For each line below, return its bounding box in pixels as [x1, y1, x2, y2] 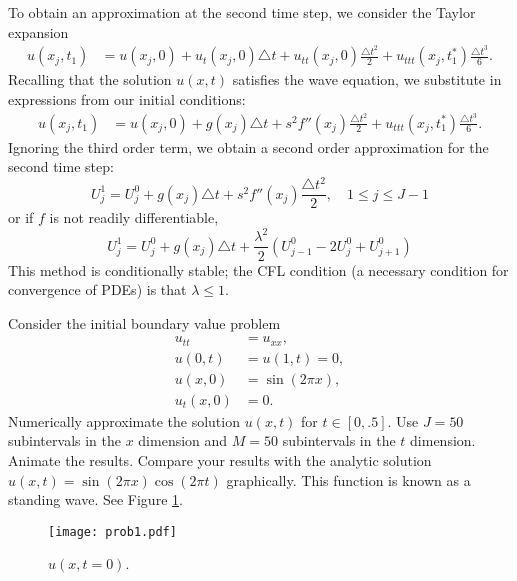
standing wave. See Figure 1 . [8, 489, 183, 510]
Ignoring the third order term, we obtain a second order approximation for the [8, 136, 489, 157]
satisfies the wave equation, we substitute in [232, 69, 502, 90]
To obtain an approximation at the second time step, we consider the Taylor [8, 2, 476, 22]
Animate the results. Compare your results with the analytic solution [8, 450, 432, 471]
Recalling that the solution [8, 69, 172, 90]
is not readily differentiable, [49, 207, 219, 228]
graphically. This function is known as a [226, 469, 471, 490]
